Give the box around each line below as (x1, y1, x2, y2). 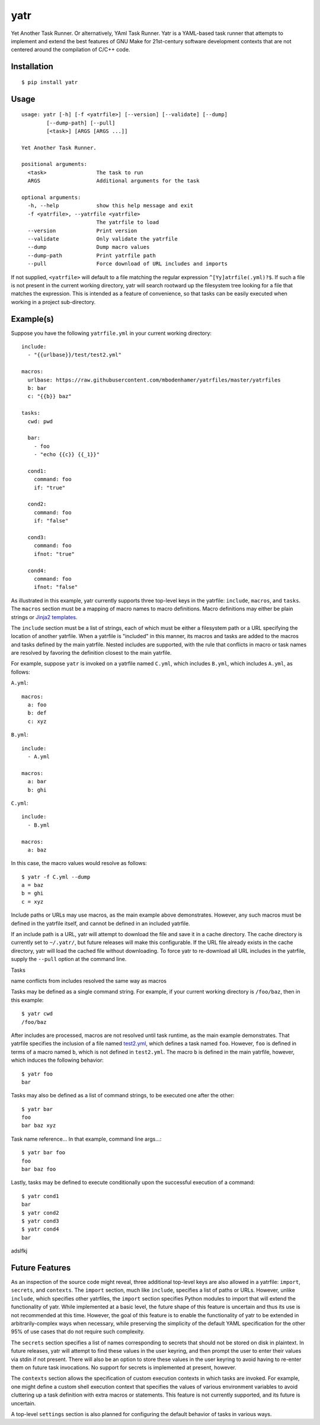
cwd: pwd (27, 418, 53, 425)
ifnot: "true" (33, 550, 75, 557)
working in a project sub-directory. (11, 298, 96, 305)
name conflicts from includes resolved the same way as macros (11, 977, 167, 984)
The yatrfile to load (96, 219, 159, 226)
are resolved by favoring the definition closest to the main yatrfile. (11, 649, 172, 657)
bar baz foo (21, 1166, 56, 1173)
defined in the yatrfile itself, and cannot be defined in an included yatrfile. (11, 920, 190, 927)
